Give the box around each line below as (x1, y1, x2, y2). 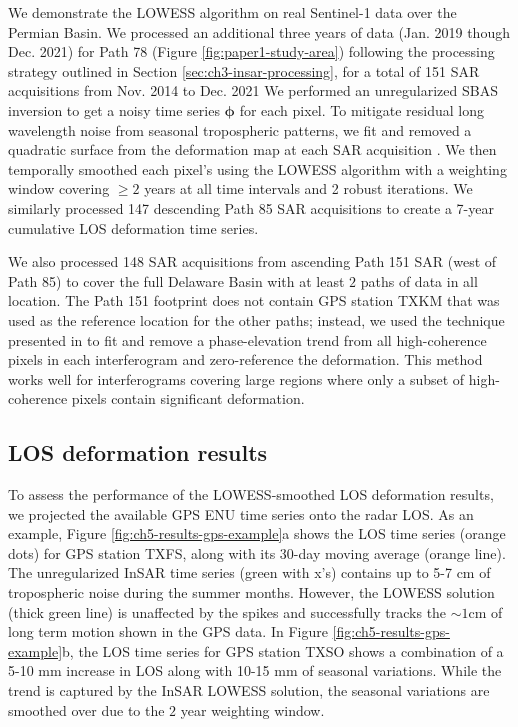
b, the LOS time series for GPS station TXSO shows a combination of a (62, 640, 504, 661)
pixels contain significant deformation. (71, 388, 305, 409)
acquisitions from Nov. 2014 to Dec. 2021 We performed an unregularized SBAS (8, 80, 498, 101)
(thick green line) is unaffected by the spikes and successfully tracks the (8, 601, 447, 622)
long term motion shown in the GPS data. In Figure (8, 621, 328, 642)
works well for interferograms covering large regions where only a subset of (8, 368, 465, 389)
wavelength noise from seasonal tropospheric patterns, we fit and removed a (8, 119, 472, 140)
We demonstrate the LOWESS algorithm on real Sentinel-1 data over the (8, 2, 457, 22)
